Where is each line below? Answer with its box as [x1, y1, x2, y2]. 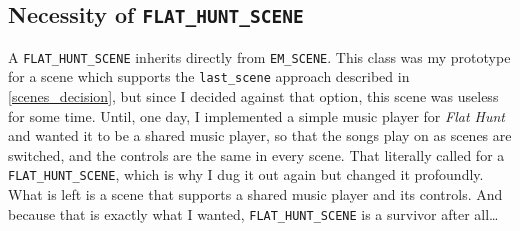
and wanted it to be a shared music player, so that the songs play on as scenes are [8, 125, 512, 146]
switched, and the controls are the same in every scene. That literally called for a [8, 144, 505, 165]
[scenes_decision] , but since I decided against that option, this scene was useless [8, 86, 499, 107]
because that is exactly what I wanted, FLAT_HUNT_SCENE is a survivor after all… [8, 203, 499, 224]
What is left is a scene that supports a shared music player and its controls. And [8, 184, 503, 205]
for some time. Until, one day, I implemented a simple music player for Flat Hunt [8, 105, 506, 126]
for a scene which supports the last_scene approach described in [8, 66, 410, 87]
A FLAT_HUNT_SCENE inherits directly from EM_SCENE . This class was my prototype [8, 46, 511, 67]
